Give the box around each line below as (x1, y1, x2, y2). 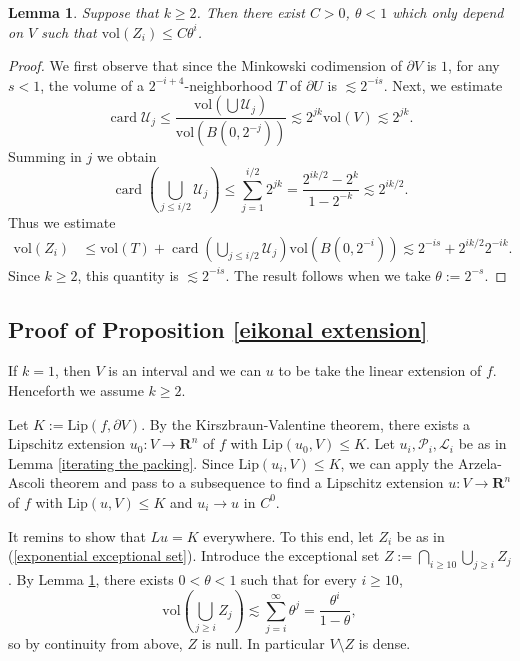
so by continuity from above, (8, 633, 183, 654)
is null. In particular (201, 633, 325, 654)
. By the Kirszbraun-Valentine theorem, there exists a (141, 413, 470, 434)
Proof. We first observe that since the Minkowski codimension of (8, 55, 402, 76)
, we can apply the (340, 452, 454, 473)
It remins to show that (8, 525, 146, 546)
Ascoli (8, 472, 46, 493)
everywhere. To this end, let (203, 525, 374, 546)
